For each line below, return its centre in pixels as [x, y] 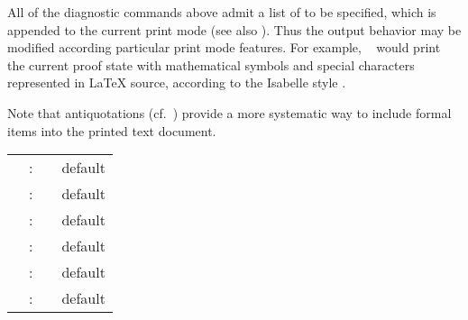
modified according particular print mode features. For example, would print [224, 47]
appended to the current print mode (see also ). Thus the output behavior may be [234, 29]
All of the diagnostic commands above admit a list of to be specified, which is [222, 12]
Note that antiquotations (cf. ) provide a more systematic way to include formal [229, 112]
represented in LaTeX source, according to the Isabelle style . [177, 82]
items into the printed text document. [112, 130]
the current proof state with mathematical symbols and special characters [211, 64]
